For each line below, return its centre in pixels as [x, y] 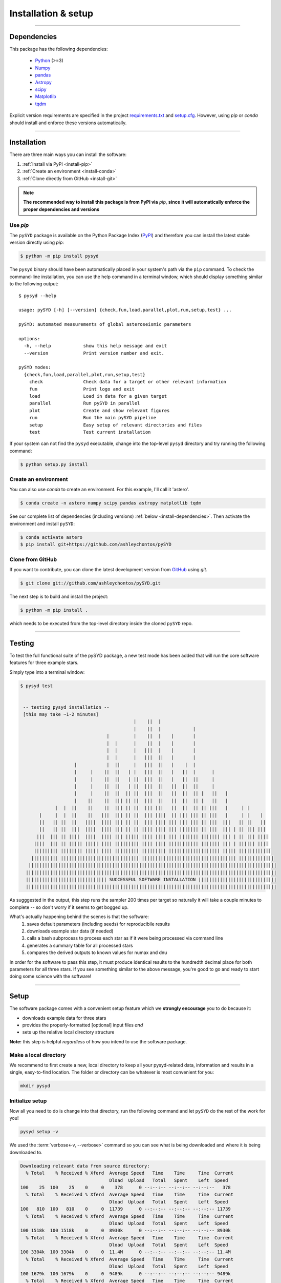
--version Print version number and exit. [94, 353]
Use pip [19, 225]
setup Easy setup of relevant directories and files [115, 425]
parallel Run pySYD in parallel [84, 403]
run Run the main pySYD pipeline [92, 418]
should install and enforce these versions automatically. [68, 123]
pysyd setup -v [39, 1132]
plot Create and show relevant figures [99, 410]
